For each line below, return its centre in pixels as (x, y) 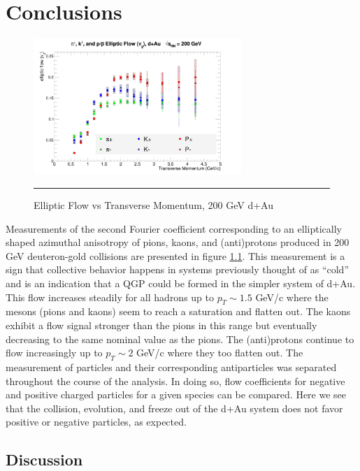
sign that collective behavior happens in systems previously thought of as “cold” (178, 269)
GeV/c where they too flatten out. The (220, 353)
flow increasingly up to (54, 353)
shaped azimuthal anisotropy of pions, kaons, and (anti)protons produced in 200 (178, 242)
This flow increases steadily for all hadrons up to (110, 297)
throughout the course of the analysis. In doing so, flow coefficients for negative (175, 381)
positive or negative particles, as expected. (96, 422)
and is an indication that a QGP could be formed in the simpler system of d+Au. (181, 283)
